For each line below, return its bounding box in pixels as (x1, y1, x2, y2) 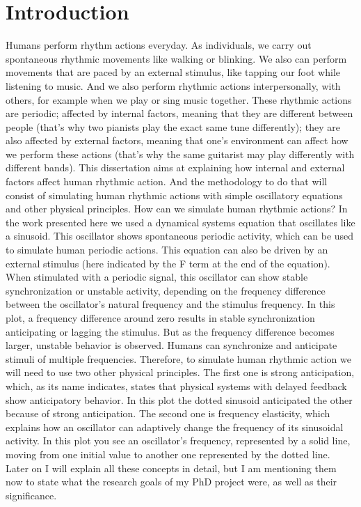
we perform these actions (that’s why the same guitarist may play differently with (6, 146, 355, 161)
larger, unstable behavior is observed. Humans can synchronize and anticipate (6, 338, 337, 352)
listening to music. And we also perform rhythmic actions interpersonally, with (6, 78, 341, 93)
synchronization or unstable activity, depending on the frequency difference (6, 283, 326, 297)
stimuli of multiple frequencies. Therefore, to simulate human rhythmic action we (6, 351, 351, 366)
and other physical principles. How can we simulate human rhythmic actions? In (6, 201, 348, 216)
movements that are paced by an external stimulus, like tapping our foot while (6, 65, 341, 79)
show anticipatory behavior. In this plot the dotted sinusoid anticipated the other (6, 392, 353, 407)
